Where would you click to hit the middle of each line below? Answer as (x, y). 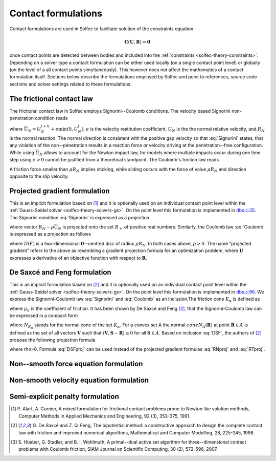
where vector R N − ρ (32, 227)
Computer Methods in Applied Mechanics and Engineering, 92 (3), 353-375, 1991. (105, 416)
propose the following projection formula (52, 340)
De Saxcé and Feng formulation (61, 272)
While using (22, 152)
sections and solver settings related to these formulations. (71, 84)
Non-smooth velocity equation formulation (79, 380)
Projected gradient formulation (60, 191)
